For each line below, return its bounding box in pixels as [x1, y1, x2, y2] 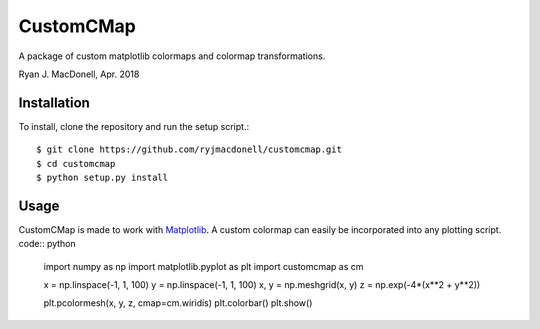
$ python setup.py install [36, 172, 169, 184]
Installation [18, 94, 90, 111]
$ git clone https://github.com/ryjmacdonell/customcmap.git [36, 144, 342, 155]
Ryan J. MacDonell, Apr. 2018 [18, 68, 140, 80]
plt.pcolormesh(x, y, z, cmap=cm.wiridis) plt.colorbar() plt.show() [43, 297, 313, 309]
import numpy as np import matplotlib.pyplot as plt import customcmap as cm [43, 260, 364, 272]
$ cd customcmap [36, 158, 116, 169]
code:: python [18, 238, 77, 250]
